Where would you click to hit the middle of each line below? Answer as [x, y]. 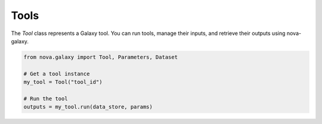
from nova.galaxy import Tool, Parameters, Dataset [101, 57]
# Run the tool [46, 98]
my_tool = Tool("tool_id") [63, 82]
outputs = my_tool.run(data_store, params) [88, 107]
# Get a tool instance [57, 74]
